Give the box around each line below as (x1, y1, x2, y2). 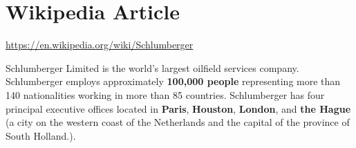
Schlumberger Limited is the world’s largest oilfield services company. (6, 60, 299, 75)
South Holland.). (6, 128, 76, 142)
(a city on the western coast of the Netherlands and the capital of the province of (6, 115, 350, 129)
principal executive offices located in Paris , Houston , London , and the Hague (6, 101, 351, 115)
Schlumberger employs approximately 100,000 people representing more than (6, 74, 341, 89)
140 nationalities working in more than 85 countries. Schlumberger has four (6, 87, 325, 102)
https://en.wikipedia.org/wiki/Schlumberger (6, 37, 194, 52)
